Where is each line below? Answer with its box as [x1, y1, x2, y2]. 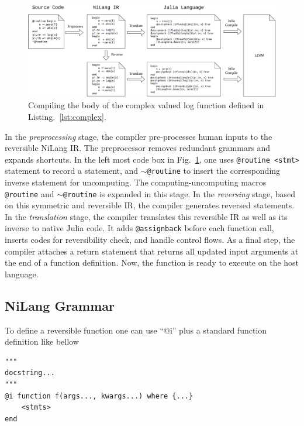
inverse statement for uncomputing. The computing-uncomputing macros [5, 176, 267, 188]
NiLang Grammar [5, 296, 115, 314]
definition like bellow [5, 335, 79, 348]
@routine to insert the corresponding [147, 164, 281, 177]
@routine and [5, 187, 54, 200]
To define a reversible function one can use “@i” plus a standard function [5, 324, 267, 336]
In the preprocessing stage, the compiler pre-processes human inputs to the [5, 130, 272, 142]
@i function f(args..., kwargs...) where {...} [5, 391, 194, 400]
